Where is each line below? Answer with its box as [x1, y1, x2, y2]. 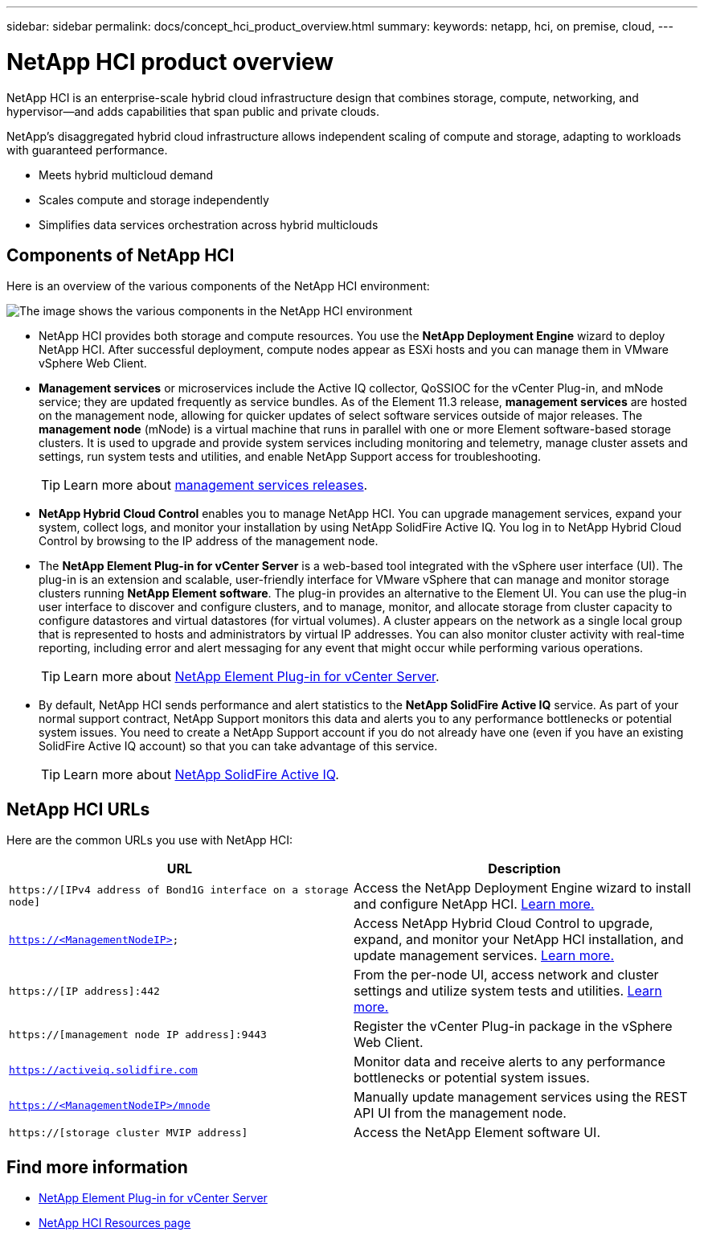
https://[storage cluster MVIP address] [9, 1126, 248, 1139]
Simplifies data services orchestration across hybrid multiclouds [39, 217, 379, 232]
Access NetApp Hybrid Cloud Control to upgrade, [354, 915, 653, 932]
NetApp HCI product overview [6, 47, 334, 76]
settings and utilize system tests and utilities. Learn [354, 983, 662, 1000]
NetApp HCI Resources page [39, 1216, 191, 1230]
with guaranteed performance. [6, 142, 168, 157]
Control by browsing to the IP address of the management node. [39, 534, 379, 548]
